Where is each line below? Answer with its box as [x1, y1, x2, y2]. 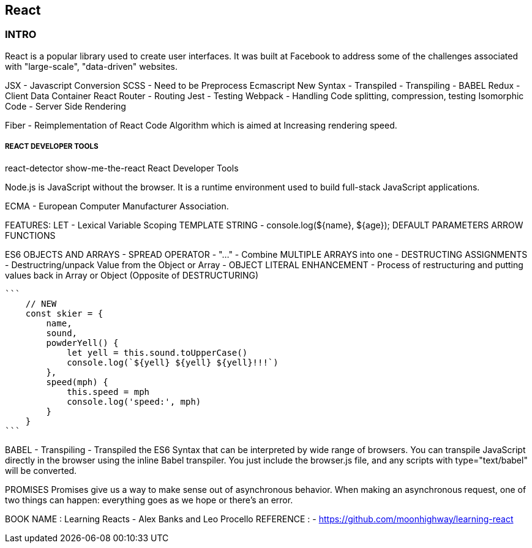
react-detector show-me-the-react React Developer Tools [5, 162, 239, 173]
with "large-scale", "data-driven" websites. [5, 61, 178, 72]
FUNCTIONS [5, 230, 56, 241]
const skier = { [25, 308, 103, 318]
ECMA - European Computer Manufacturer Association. [5, 200, 229, 211]
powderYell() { [46, 337, 119, 348]
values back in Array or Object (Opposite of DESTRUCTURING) [5, 269, 259, 280]
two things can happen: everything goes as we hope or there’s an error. [5, 494, 293, 505]
